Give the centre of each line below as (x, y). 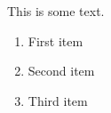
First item (55, 40)
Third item (58, 100)
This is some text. (56, 11)
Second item (61, 71)
